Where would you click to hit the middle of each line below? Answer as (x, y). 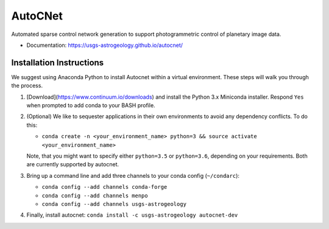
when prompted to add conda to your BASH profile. (91, 105)
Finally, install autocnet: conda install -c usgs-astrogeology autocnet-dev (132, 215)
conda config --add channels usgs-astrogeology (114, 204)
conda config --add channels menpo (95, 196)
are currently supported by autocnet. (73, 164)
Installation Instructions (58, 62)
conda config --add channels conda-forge (104, 187)
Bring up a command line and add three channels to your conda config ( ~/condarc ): (133, 175)
